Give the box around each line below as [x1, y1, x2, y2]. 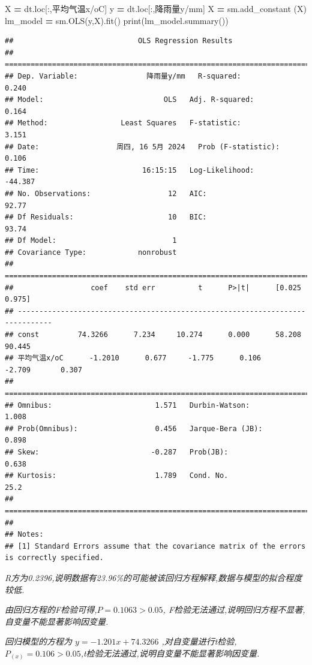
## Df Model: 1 [5, 236, 177, 245]
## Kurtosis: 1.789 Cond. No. [5, 471, 229, 480]
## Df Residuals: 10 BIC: [5, 213, 207, 222]
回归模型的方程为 [5, 635, 72, 648]
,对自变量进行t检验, [161, 635, 237, 648]
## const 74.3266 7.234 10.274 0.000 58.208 [5, 330, 301, 339]
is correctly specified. [5, 553, 104, 562]
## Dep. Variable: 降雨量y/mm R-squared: [5, 71, 241, 80]
